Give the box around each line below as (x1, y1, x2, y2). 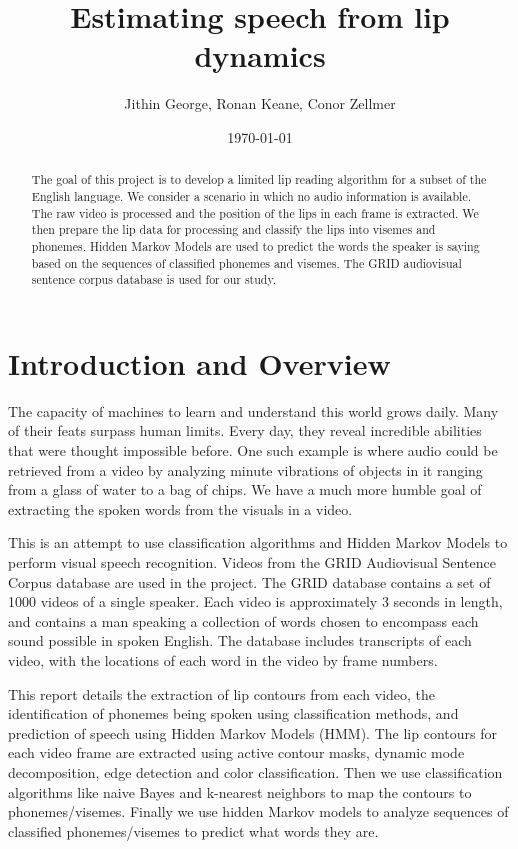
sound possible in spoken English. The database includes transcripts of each (8, 630, 472, 651)
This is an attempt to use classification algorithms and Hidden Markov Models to (8, 532, 508, 553)
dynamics (194, 35, 326, 76)
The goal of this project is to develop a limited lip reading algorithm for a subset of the (31, 171, 487, 188)
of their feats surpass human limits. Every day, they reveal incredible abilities (8, 420, 482, 441)
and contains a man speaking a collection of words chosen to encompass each (8, 610, 479, 631)
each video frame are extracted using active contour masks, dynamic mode (8, 742, 465, 763)
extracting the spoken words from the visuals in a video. (8, 498, 353, 519)
